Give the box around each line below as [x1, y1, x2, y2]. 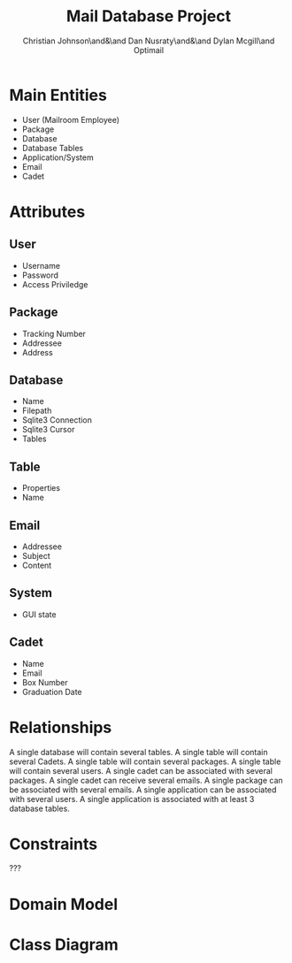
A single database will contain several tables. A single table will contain [9, 746, 268, 757]
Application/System [21, 152, 95, 163]
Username [21, 260, 60, 271]
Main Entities [9, 85, 108, 105]
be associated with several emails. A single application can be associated [9, 784, 277, 795]
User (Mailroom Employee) [21, 114, 120, 125]
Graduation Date [21, 686, 82, 697]
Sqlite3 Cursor [21, 424, 75, 435]
